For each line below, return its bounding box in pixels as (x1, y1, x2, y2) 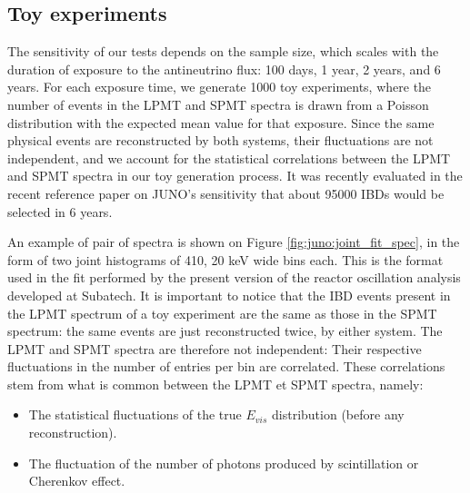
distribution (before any (272, 405, 405, 424)
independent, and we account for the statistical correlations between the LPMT (7, 148, 451, 167)
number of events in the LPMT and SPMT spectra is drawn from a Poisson (7, 94, 429, 113)
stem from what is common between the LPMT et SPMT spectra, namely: (7, 374, 424, 393)
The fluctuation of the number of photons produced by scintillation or (28, 453, 419, 472)
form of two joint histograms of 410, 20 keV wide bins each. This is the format (7, 250, 444, 269)
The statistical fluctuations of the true (28, 405, 242, 424)
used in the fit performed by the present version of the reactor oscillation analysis (7, 268, 461, 287)
